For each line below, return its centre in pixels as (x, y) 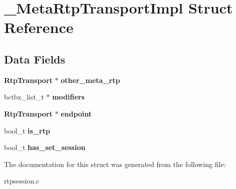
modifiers (68, 97)
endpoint (76, 113)
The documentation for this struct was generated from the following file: (115, 164)
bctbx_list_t (24, 97)
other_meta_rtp (90, 80)
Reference (39, 27)
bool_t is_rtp (27, 130)
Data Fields (35, 59)
